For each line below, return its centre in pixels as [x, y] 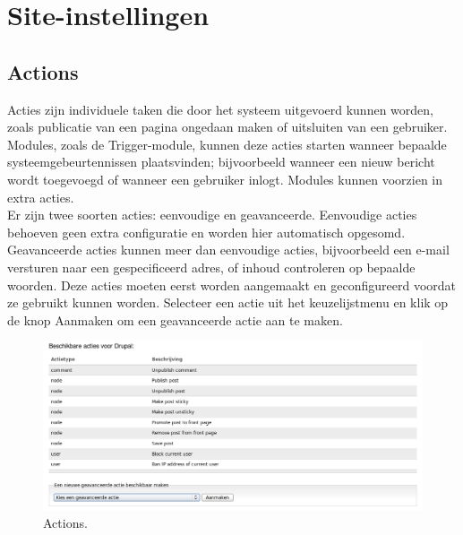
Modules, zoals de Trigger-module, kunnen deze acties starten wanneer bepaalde [227, 144]
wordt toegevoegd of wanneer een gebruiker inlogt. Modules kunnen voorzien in [225, 179]
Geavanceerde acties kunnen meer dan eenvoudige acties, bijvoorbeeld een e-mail [228, 250]
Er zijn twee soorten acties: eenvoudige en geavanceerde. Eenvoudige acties [212, 215]
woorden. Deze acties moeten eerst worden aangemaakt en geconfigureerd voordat [232, 285]
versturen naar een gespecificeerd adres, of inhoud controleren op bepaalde [211, 267]
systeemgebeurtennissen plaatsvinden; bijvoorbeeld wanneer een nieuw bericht [221, 162]
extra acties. [41, 197]
